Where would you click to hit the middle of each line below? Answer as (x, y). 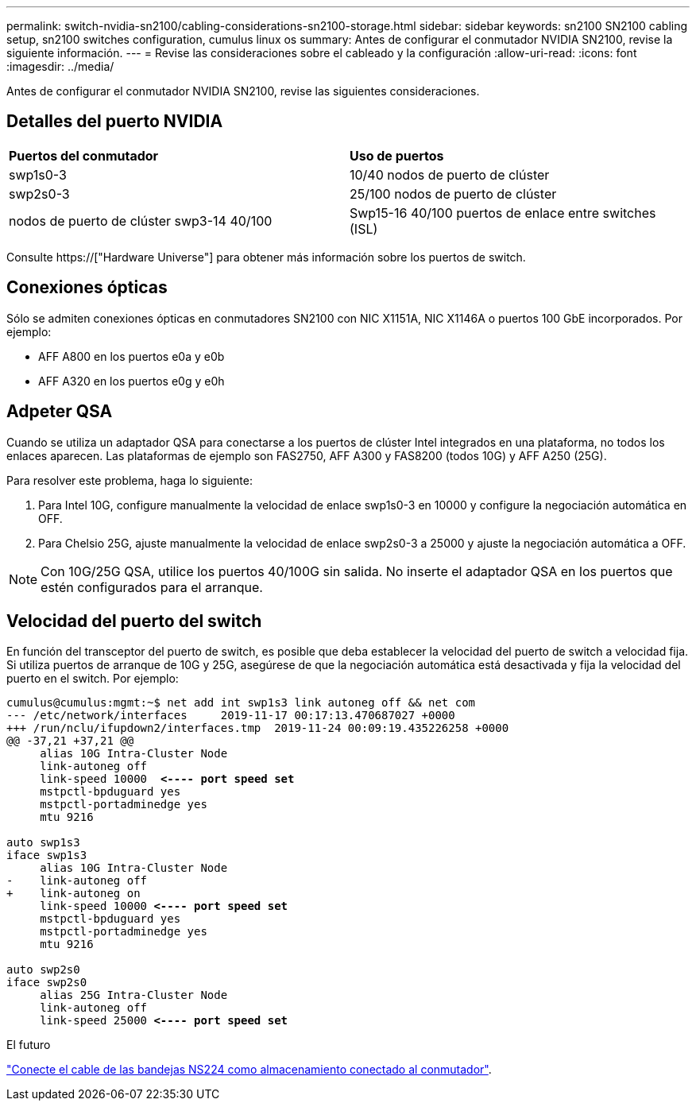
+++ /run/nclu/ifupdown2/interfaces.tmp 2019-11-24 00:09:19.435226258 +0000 (258, 728)
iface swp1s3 (47, 855)
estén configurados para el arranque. (152, 587)
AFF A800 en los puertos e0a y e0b (131, 356)
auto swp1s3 (43, 843)
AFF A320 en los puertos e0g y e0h (131, 381)
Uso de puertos (397, 155)
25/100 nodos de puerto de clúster (453, 194)
